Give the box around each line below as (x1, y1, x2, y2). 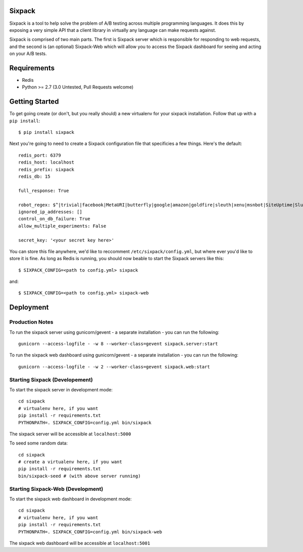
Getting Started (9, 97, 59, 106)
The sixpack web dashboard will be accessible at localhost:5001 (9, 540, 150, 546)
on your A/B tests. (9, 51, 47, 57)
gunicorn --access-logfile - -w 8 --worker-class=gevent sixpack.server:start (18, 341, 218, 347)
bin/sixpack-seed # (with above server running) (18, 473, 141, 479)
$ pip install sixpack (18, 129, 75, 135)
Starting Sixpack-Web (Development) (9, 485, 104, 492)
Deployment (9, 303, 49, 312)
